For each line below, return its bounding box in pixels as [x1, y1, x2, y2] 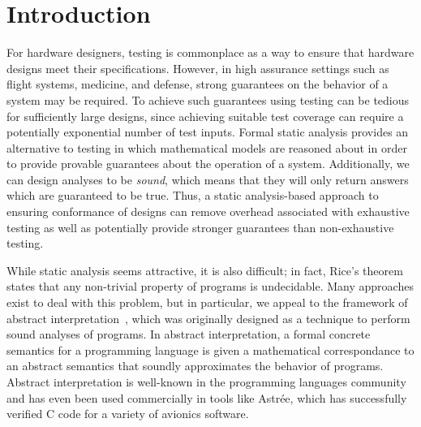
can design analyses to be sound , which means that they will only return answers [6, 170, 409, 188]
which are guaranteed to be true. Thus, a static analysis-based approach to [6, 187, 379, 204]
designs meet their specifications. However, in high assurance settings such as [6, 59, 389, 76]
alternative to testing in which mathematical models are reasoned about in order [6, 139, 407, 156]
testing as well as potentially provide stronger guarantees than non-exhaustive [6, 218, 394, 235]
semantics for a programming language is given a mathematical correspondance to [6, 341, 415, 358]
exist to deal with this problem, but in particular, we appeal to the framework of [6, 294, 408, 311]
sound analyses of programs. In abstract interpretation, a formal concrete [6, 326, 371, 343]
